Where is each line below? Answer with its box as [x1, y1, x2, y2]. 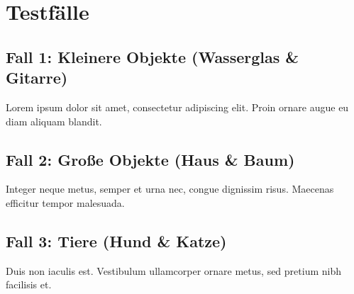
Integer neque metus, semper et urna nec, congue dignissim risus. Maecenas [6, 181, 334, 196]
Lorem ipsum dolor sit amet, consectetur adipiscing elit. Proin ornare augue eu [6, 99, 349, 114]
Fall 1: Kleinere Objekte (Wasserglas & [6, 45, 299, 67]
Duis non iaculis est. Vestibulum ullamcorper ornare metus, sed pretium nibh [6, 263, 341, 278]
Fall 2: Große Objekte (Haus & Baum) [6, 148, 295, 170]
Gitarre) [6, 67, 68, 89]
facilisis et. [6, 277, 52, 292]
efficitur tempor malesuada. [6, 195, 125, 210]
